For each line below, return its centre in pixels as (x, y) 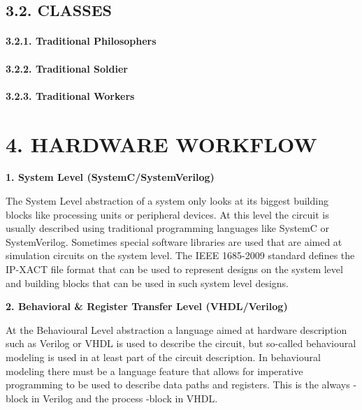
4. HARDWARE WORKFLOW (161, 144)
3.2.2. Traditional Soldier (67, 68)
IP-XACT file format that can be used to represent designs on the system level (174, 269)
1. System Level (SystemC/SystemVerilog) (110, 177)
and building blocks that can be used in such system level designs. (147, 283)
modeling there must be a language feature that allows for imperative (154, 371)
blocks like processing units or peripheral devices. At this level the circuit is (167, 214)
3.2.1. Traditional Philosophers (81, 41)
